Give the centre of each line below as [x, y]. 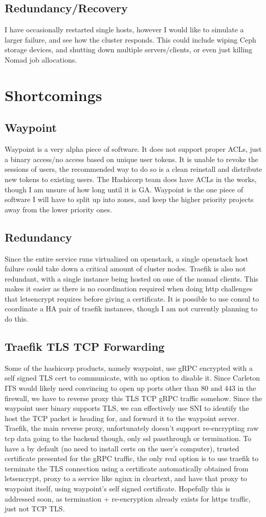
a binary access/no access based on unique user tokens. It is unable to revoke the [131, 159]
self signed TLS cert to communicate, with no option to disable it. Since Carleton [132, 378]
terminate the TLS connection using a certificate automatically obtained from [127, 468]
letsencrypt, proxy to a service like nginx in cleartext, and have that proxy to [126, 478]
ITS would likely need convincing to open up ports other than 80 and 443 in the [130, 388]
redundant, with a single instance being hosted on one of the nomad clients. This [131, 278]
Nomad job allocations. [41, 59]
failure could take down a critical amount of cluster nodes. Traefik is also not [125, 269]
